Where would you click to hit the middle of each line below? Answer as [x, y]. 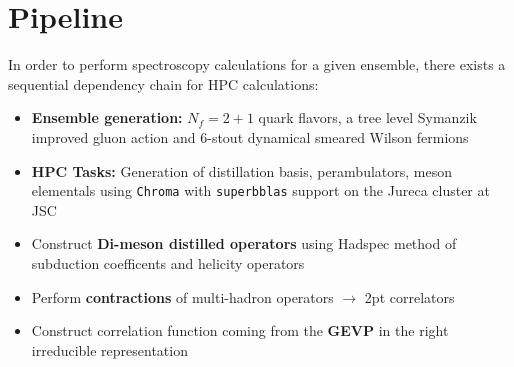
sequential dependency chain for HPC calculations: [163, 83]
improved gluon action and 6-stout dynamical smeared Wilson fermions [250, 136]
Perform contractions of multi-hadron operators [182, 296]
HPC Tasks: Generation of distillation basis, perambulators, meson [242, 170]
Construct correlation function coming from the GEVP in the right [240, 330]
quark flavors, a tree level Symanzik [367, 117]
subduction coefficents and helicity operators [168, 262]
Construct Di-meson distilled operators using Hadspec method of [244, 243]
